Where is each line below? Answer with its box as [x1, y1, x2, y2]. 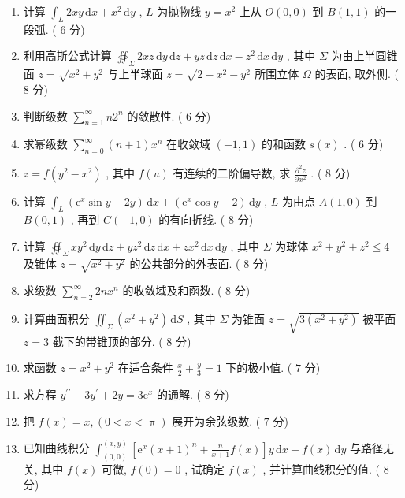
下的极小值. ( [225, 359, 292, 376]
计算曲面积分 [23, 310, 90, 326]
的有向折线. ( [158, 210, 225, 227]
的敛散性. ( [127, 107, 183, 124]
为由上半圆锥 [331, 47, 398, 64]
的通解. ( [156, 386, 201, 403]
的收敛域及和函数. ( [122, 282, 222, 299]
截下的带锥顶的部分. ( [52, 333, 163, 349]
